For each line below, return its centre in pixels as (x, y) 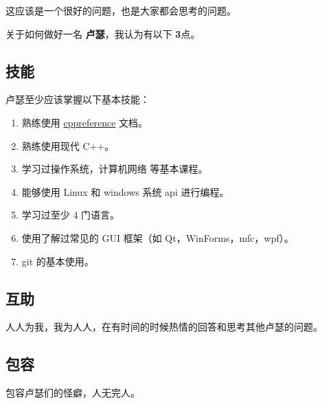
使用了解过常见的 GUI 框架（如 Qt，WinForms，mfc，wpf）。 (158, 237)
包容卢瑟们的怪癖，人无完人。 (73, 393)
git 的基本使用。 (58, 261)
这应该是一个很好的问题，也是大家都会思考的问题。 (121, 10)
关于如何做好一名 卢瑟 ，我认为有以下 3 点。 (103, 33)
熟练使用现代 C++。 (68, 145)
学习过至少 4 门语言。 (71, 215)
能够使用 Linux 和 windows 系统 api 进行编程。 (125, 191)
